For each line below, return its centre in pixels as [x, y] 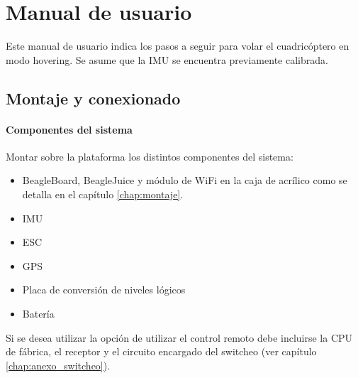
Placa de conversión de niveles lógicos [104, 290]
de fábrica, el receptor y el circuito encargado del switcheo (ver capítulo [161, 351]
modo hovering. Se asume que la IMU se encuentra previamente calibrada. [167, 59]
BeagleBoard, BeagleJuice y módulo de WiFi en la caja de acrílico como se [185, 180]
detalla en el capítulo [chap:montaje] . [103, 194]
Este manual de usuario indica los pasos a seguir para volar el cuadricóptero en [178, 46]
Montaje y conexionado [93, 98]
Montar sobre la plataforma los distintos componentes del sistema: [150, 156]
